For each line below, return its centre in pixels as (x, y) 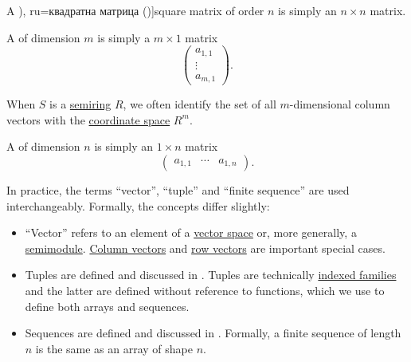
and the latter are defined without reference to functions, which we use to (205, 290)
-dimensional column (340, 104)
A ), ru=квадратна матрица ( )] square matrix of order (135, 10)
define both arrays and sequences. (107, 306)
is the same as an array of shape (114, 348)
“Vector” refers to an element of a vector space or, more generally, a (191, 232)
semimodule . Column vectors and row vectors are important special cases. (205, 248)
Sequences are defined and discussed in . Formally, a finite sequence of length (213, 333)
